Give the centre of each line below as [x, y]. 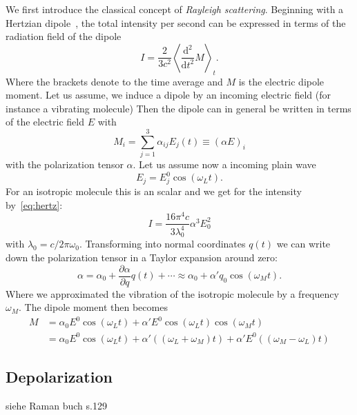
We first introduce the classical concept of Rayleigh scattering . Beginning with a [175, 9]
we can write [303, 244]
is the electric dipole [281, 81]
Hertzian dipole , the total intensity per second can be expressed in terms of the [176, 22]
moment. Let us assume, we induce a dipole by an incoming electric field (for [168, 95]
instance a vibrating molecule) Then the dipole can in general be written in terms [178, 108]
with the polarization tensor [65, 164]
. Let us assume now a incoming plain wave [224, 164]
